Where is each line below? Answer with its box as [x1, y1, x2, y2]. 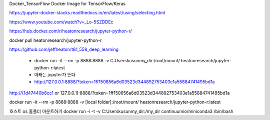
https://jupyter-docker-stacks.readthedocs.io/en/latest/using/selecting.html [9, 10, 165, 16]
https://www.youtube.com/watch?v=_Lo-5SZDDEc [9, 19, 113, 25]
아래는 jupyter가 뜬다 [34, 72, 76, 78]
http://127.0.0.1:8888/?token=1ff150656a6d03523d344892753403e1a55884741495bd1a [34, 79, 215, 85]
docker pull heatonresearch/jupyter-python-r [9, 37, 102, 43]
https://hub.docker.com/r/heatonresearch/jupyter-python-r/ [9, 28, 132, 34]
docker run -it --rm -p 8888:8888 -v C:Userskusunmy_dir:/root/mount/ [34, 58, 180, 64]
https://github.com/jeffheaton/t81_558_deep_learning [9, 46, 119, 52]
